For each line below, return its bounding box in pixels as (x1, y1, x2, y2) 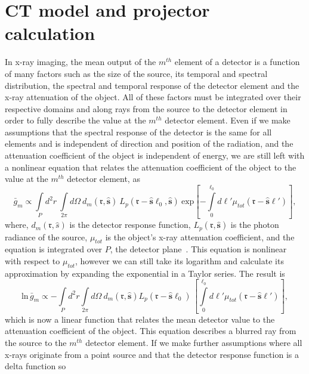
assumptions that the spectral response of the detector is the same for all (5, 125, 272, 138)
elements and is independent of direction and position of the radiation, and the (5, 137, 293, 150)
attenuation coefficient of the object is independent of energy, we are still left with (5, 149, 305, 162)
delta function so (5, 360, 66, 372)
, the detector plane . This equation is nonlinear (110, 243, 287, 255)
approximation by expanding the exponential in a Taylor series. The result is (5, 267, 285, 279)
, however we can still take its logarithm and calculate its (75, 255, 284, 267)
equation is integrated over (5, 243, 103, 255)
